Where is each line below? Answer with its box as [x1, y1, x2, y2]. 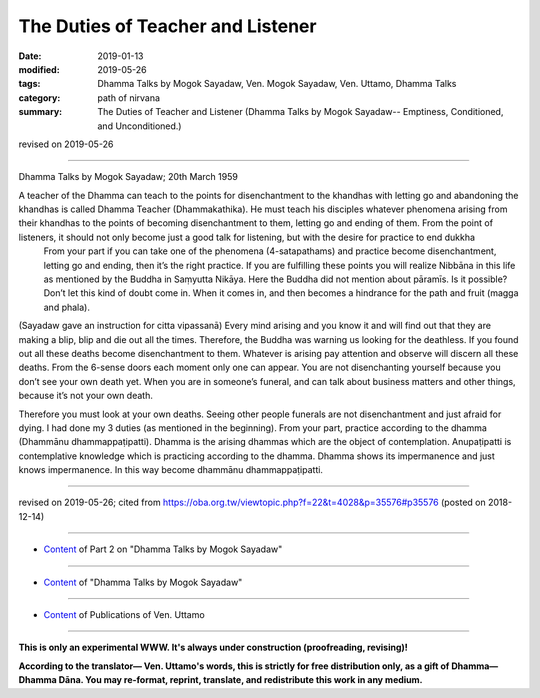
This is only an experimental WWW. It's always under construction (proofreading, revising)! [18, 641, 409, 654]
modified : [18, 63, 60, 75]
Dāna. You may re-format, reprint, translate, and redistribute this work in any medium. [58, 674, 424, 686]
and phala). [43, 301, 90, 313]
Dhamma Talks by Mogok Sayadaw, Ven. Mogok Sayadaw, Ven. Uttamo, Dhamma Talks [97, 78, 457, 90]
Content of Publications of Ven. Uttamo [43, 609, 205, 621]
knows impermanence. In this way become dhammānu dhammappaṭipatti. [18, 464, 324, 476]
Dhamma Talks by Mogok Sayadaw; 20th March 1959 [18, 171, 239, 183]
